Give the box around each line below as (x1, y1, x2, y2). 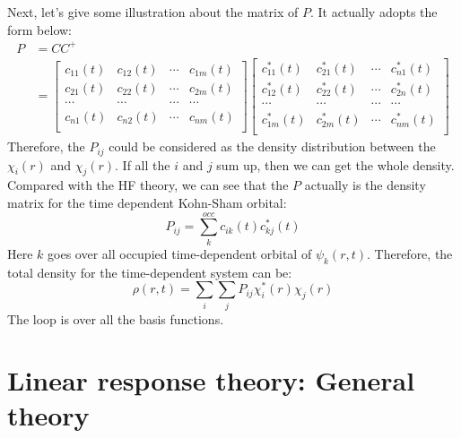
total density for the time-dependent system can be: (7, 262, 292, 281)
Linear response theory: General (7, 362, 415, 399)
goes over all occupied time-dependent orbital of (48, 244, 312, 262)
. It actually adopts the (309, 3, 438, 21)
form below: (7, 20, 72, 39)
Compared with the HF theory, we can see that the (7, 176, 289, 194)
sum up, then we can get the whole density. (216, 155, 455, 174)
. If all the (115, 155, 170, 174)
